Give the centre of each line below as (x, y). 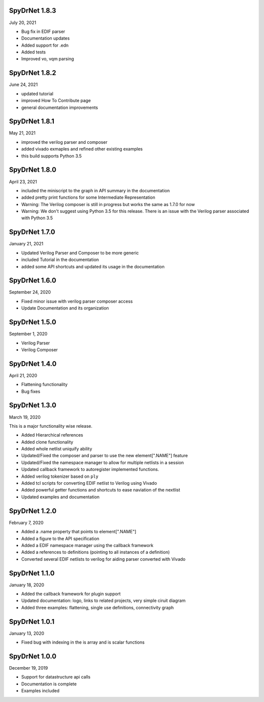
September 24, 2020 (30, 292)
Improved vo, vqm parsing (48, 59)
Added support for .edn (45, 45)
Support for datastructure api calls (56, 677)
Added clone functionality (47, 442)
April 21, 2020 (23, 375)
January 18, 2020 (27, 585)
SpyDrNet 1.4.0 (33, 364)
